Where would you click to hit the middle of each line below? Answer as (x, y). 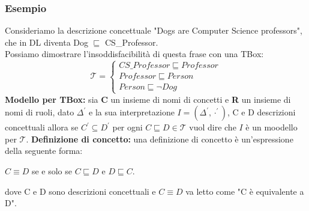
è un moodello (271, 127)
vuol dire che (213, 127)
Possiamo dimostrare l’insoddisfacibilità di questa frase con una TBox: (134, 54)
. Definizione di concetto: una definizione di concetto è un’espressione (160, 139)
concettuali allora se (42, 127)
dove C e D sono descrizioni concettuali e (80, 191)
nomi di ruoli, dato (40, 112)
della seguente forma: (44, 151)
